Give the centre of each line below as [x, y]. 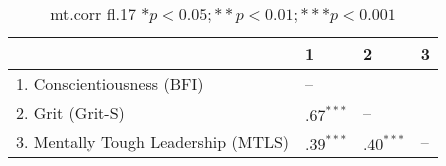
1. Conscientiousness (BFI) [110, 83]
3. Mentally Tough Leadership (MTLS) [153, 141]
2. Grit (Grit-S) [70, 112]
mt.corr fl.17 [93, 13]
